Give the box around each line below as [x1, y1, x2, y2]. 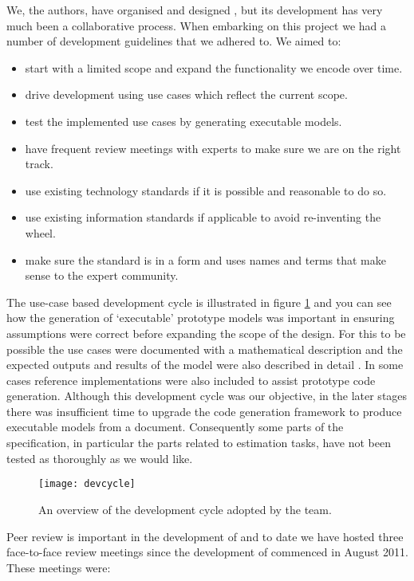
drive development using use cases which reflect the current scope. [25, 86, 348, 103]
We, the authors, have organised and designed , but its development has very [6, 2, 383, 18]
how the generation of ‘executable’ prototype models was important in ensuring [6, 309, 395, 326]
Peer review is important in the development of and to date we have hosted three [6, 528, 404, 544]
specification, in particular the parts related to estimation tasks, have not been [6, 434, 391, 451]
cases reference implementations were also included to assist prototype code [6, 371, 376, 388]
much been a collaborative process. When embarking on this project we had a [6, 17, 386, 33]
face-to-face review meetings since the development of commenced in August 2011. [6, 544, 408, 560]
